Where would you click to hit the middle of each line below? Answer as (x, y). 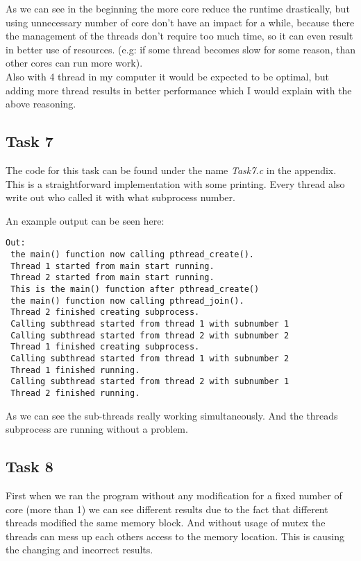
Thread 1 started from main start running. (112, 266)
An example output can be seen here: (85, 220)
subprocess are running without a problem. (97, 429)
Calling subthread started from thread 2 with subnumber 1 (150, 382)
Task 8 (30, 466)
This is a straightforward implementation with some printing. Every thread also (175, 183)
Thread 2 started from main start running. (112, 278)
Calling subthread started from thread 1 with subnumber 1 (150, 323)
